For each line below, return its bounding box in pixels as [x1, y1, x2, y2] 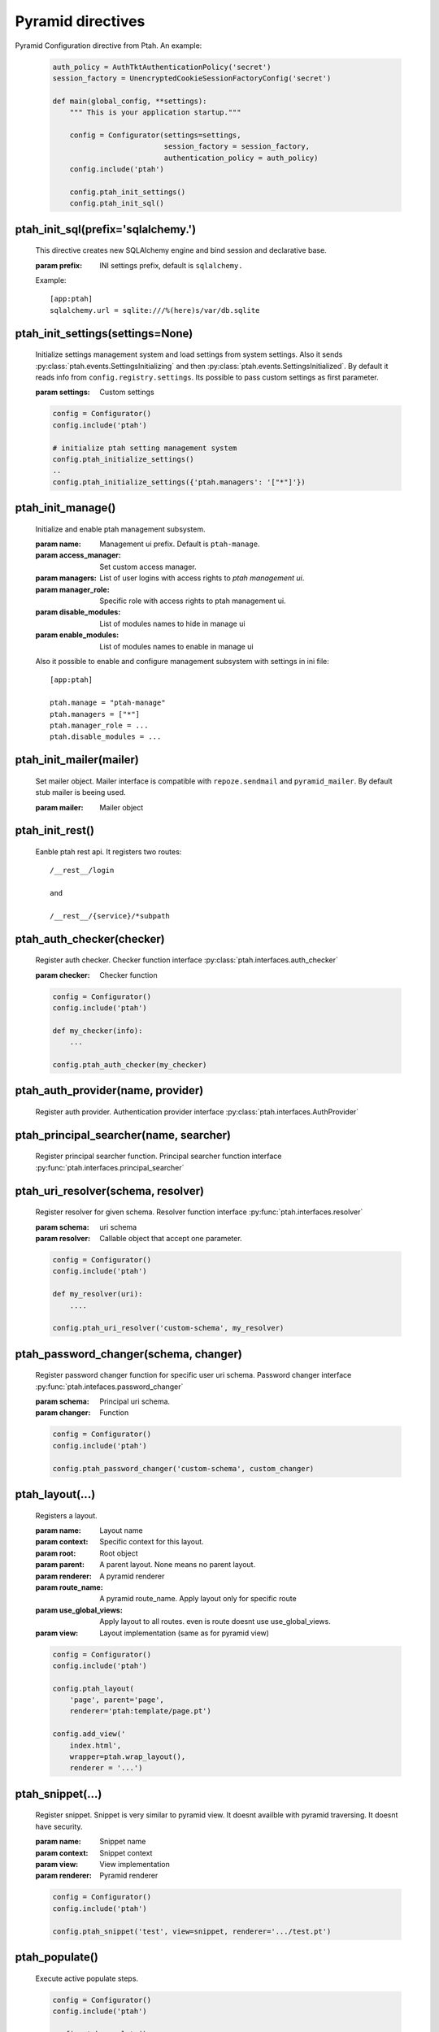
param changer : [35, 1408, 91, 1418]
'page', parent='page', [69, 1696, 164, 1704]
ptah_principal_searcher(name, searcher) [15, 1128, 232, 1142]
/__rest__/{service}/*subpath [50, 911, 171, 920]
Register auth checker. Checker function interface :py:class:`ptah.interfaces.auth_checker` [35, 955, 339, 965]
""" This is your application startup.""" [69, 108, 241, 117]
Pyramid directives [15, 12, 146, 30]
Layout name [99, 1526, 143, 1535]
